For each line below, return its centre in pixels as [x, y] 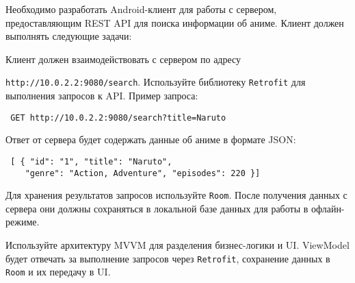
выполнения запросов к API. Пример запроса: [102, 96]
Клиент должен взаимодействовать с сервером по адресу [123, 59]
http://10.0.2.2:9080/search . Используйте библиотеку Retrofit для [156, 82]
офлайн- [328, 208]
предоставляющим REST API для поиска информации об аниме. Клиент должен [175, 22]
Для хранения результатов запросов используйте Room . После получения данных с [176, 195]
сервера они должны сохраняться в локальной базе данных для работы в [157, 208]
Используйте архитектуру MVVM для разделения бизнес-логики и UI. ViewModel [177, 245]
